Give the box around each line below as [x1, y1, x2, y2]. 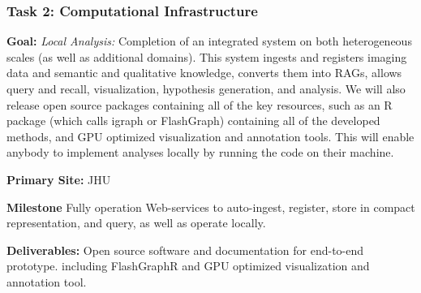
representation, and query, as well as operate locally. [6, 214, 266, 231]
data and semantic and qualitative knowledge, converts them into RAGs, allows [6, 64, 402, 81]
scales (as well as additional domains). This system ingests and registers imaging [6, 48, 407, 65]
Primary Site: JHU [6, 170, 111, 187]
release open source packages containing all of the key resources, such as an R [6, 96, 393, 113]
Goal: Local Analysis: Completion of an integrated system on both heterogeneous [6, 32, 412, 50]
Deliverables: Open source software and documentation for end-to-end [6, 241, 364, 258]
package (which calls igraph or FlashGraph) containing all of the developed [6, 112, 380, 129]
